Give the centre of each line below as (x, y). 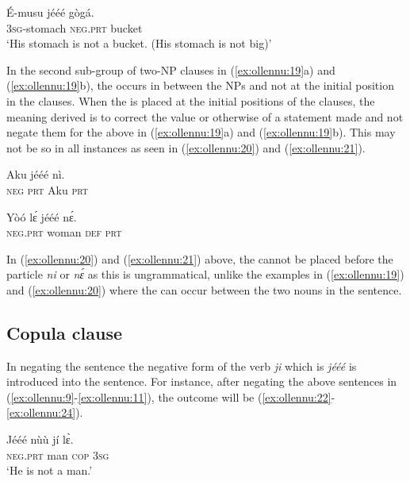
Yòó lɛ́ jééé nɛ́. (42, 216)
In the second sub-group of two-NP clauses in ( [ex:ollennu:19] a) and (171, 69)
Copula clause (65, 332)
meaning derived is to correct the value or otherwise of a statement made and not (205, 116)
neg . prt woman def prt (64, 232)
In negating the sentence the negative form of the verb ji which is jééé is (182, 366)
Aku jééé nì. (36, 174)
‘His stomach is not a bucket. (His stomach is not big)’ (139, 43)
